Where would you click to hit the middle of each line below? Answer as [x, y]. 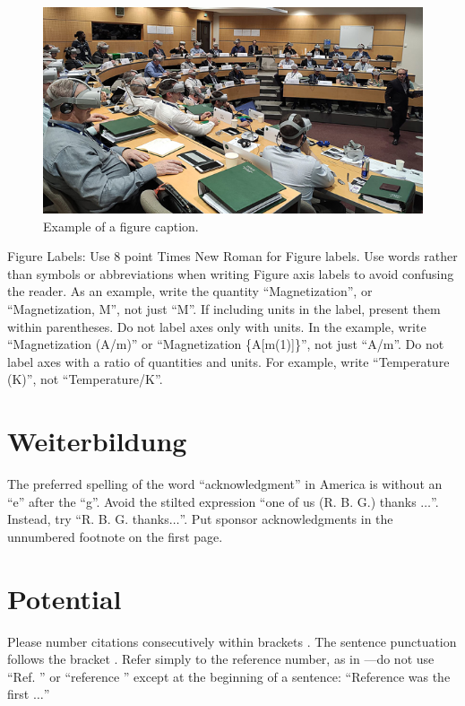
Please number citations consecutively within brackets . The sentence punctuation [232, 641]
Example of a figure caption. [121, 226]
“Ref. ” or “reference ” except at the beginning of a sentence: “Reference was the [229, 676]
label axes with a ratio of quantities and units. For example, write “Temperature [228, 361]
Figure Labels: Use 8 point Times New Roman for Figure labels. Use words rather [232, 256]
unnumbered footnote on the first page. [115, 536]
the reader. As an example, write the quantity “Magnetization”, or [190, 291]
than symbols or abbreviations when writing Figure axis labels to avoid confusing [231, 273]
